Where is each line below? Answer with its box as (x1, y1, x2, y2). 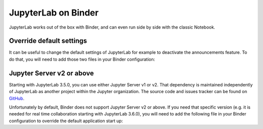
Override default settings (9, 37, 87, 45)
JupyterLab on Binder (9, 7, 99, 18)
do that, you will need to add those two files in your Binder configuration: (9, 56, 155, 62)
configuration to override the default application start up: (9, 118, 123, 124)
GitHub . (9, 95, 24, 101)
